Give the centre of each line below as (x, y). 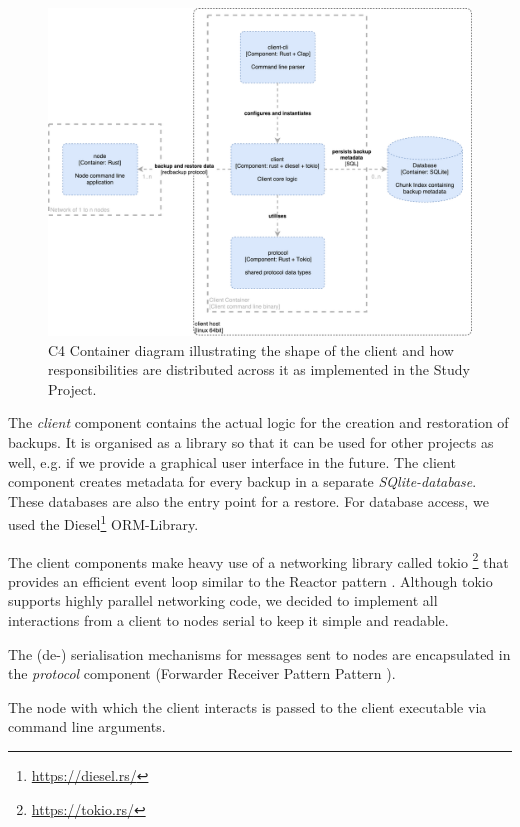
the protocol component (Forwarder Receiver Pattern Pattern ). (202, 673)
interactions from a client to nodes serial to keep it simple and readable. (228, 619)
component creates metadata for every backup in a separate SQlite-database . (242, 481)
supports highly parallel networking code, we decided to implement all (223, 600)
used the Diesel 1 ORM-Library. (103, 522)
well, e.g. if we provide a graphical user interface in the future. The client (232, 461)
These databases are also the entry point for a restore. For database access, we (248, 500)
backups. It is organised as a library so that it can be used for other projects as (251, 441)
